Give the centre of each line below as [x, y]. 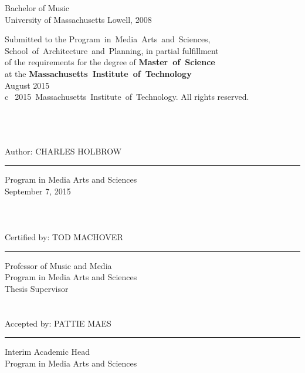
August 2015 [27, 85]
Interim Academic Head [48, 352]
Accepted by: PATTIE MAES [58, 323]
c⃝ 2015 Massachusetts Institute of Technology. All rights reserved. [127, 97]
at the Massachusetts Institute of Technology [98, 73]
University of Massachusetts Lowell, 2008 [78, 19]
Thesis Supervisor [37, 288]
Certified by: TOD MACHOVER [64, 237]
